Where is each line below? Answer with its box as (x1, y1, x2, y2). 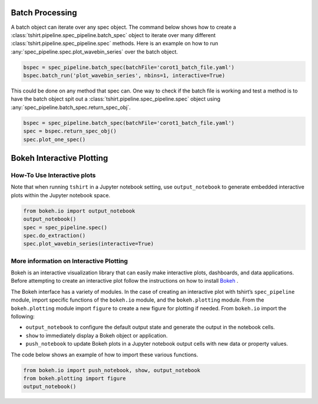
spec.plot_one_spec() (23, 136, 86, 143)
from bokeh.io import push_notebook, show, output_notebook (23, 367, 201, 373)
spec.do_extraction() (23, 232, 86, 239)
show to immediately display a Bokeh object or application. (25, 332, 168, 339)
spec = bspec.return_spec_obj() (23, 128, 117, 135)
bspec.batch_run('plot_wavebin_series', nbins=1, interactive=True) (23, 72, 226, 79)
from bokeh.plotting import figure (23, 375, 126, 382)
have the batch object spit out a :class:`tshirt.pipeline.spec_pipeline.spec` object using (11, 95, 221, 102)
